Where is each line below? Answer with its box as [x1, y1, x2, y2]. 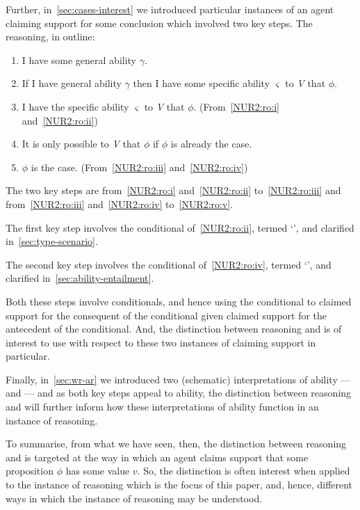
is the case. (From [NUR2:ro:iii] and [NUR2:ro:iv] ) [31, 159, 248, 174]
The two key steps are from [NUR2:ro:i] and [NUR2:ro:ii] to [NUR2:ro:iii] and [6, 183, 341, 198]
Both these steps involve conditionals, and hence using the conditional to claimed [6, 294, 352, 308]
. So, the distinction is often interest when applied [137, 463, 350, 478]
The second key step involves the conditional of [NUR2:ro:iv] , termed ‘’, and [6, 257, 332, 271]
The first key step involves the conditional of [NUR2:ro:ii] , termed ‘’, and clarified [6, 220, 354, 234]
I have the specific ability [22, 99, 129, 113]
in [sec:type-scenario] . [6, 234, 98, 248]
